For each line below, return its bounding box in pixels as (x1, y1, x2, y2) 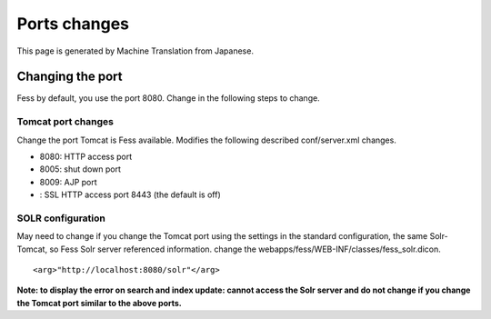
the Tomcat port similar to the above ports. (16, 297, 182, 308)
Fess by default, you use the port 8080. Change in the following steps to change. (16, 93, 320, 104)
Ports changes (16, 14, 130, 34)
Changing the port (16, 69, 123, 85)
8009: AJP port (39, 176, 97, 187)
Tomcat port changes (16, 115, 114, 128)
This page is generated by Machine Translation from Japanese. (16, 45, 255, 56)
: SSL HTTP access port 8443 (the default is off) (39, 189, 222, 200)
